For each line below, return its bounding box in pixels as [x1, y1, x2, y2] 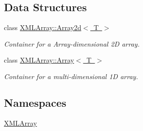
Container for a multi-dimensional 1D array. [4, 71, 138, 81]
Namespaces [4, 95, 66, 110]
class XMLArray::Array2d [4, 22, 82, 33]
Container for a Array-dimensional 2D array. [4, 38, 140, 49]
